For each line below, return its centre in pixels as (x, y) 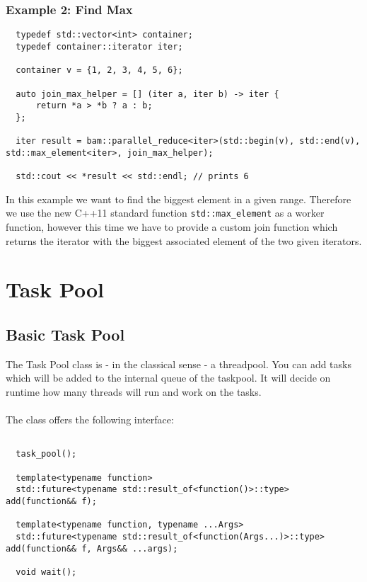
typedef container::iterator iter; (99, 46)
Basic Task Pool (65, 334)
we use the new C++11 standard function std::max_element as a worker (165, 213)
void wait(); (46, 572)
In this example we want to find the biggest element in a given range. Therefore (179, 199)
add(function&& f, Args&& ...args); (92, 548)
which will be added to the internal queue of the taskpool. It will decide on (168, 378)
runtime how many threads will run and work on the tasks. (134, 391)
